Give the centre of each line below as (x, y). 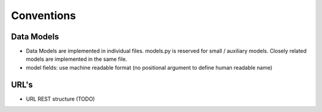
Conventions (44, 15)
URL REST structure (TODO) (61, 99)
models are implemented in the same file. (77, 59)
